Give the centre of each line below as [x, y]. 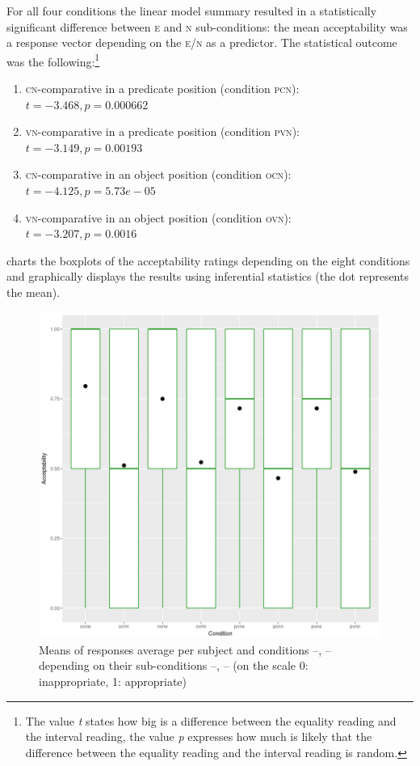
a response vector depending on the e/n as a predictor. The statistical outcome [202, 42]
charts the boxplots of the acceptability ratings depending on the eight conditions [208, 260]
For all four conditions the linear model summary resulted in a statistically [192, 11]
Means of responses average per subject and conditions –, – [185, 649]
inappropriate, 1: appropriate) [113, 681]
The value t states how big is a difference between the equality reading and [211, 720]
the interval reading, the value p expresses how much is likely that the [199, 736]
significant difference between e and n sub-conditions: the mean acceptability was [207, 26]
